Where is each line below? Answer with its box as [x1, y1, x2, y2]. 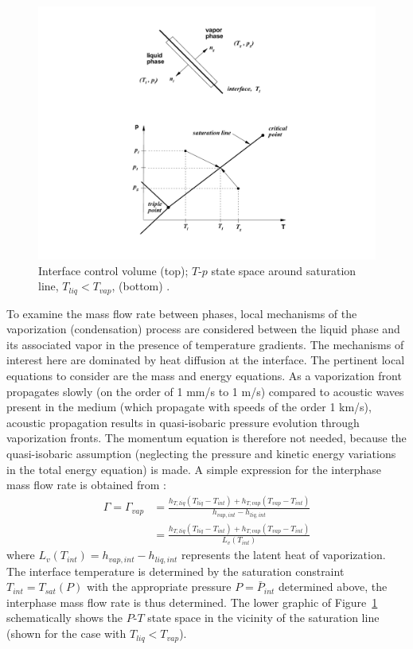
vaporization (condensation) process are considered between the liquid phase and [6, 321, 400, 337]
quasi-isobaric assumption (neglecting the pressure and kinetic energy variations [6, 445, 396, 461]
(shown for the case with [6, 625, 127, 642]
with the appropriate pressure [86, 578, 232, 595]
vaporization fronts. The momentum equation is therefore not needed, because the [6, 429, 407, 446]
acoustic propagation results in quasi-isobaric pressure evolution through [6, 414, 360, 430]
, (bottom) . [111, 278, 170, 294]
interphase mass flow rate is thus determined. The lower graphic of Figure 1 [6, 593, 378, 610]
